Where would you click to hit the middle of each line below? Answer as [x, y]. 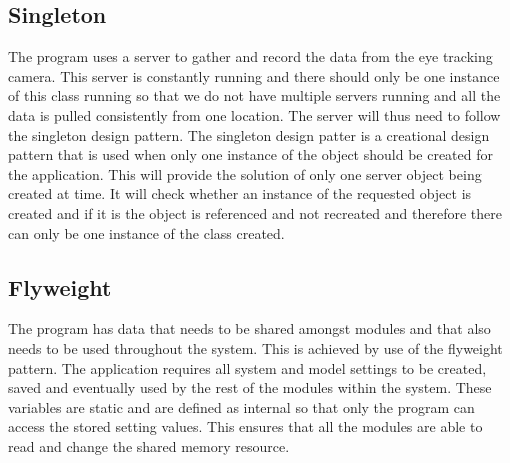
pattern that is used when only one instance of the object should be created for [250, 154]
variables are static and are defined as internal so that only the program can [241, 406]
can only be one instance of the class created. [146, 232]
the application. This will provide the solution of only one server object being [245, 173]
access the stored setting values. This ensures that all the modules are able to [245, 426]
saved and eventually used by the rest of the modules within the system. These [250, 387]
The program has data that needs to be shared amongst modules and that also [249, 328]
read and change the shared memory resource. [149, 445]
